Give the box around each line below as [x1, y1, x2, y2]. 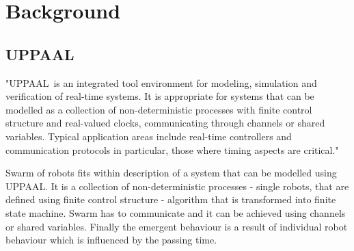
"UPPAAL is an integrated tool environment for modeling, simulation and [5, 75, 317, 90]
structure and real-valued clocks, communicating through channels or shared [5, 116, 325, 130]
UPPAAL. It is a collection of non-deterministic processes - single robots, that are [5, 179, 349, 193]
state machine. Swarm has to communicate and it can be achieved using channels [5, 205, 346, 220]
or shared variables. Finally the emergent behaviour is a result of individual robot [5, 219, 348, 233]
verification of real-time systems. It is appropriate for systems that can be [5, 89, 314, 103]
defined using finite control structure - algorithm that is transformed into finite [5, 192, 336, 207]
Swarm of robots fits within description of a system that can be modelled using [5, 166, 337, 180]
